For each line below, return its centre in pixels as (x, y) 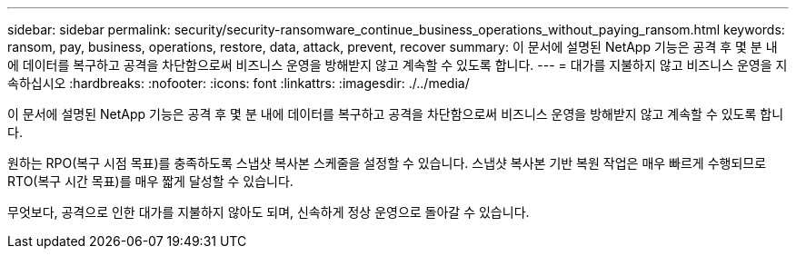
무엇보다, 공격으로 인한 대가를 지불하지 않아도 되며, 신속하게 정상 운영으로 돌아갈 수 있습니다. (269, 212)
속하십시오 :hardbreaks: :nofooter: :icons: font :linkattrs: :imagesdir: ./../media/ (239, 83)
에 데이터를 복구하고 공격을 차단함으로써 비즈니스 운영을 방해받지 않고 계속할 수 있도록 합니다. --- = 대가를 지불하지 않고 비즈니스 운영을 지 (398, 65)
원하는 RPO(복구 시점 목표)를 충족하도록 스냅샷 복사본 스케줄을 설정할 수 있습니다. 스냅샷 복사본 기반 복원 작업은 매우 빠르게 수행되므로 (387, 163)
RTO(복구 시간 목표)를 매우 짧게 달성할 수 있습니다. (150, 181)
